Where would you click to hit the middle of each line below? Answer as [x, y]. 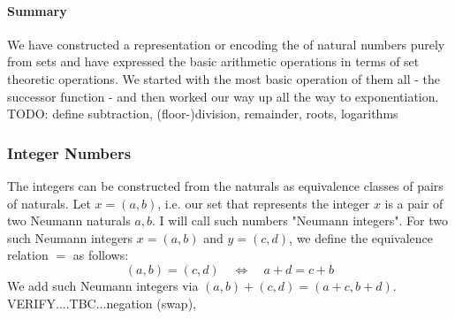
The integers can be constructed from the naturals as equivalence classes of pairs [225, 185]
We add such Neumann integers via [103, 285]
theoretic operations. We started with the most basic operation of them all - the [224, 78]
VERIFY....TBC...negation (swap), [102, 303]
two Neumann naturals [69, 220]
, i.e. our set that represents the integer [264, 203]
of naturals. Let [49, 203]
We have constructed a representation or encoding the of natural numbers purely [226, 44]
